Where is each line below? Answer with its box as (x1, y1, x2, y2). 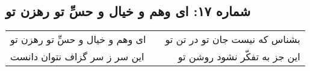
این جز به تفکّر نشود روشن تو (178, 50, 300, 64)
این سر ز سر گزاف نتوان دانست (10, 50, 144, 64)
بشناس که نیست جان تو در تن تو (165, 32, 300, 47)
